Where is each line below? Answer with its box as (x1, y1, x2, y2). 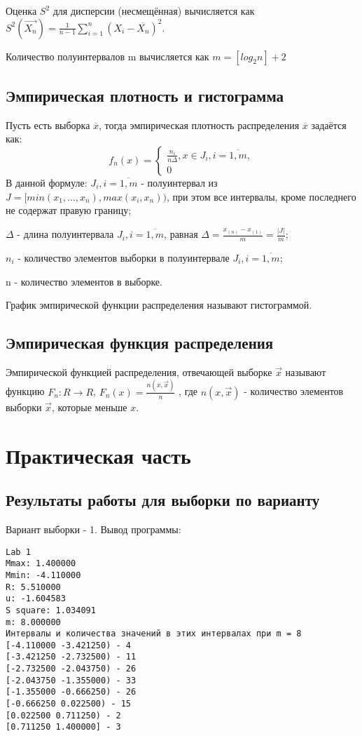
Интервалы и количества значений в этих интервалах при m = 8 (6, 629, 302, 639)
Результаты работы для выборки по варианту (6, 489, 320, 511)
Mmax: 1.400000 (6, 558, 76, 569)
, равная (164, 227, 198, 241)
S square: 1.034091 (6, 605, 96, 615)
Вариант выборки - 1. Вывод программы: (6, 521, 181, 536)
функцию (6, 384, 45, 399)
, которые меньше (51, 399, 127, 414)
